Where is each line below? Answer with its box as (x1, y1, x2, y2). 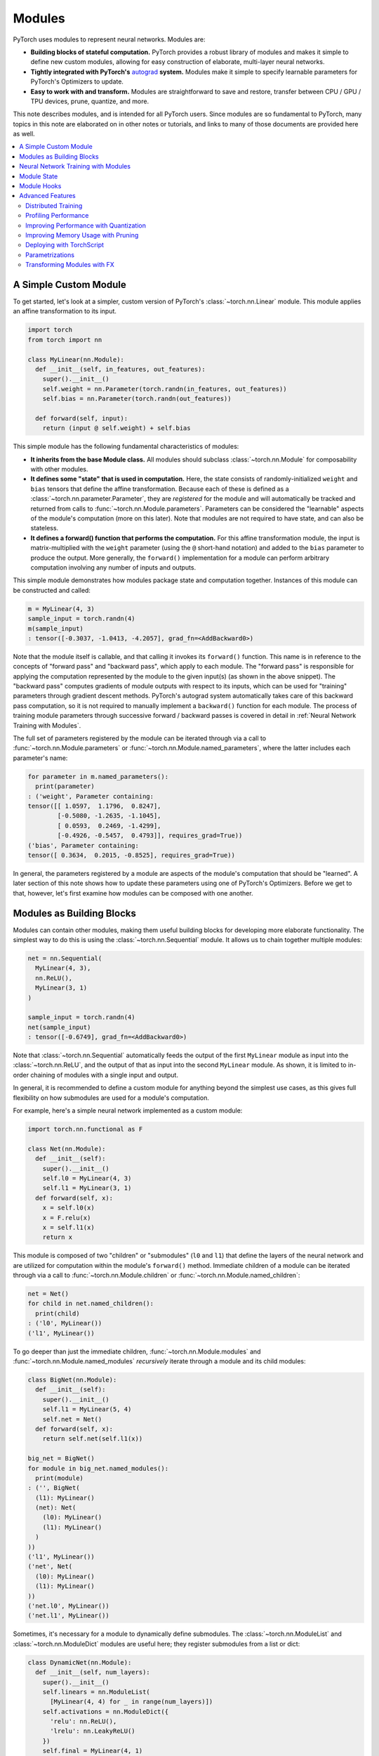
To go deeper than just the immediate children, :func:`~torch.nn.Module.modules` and (13, 1347, 261, 1356)
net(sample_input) (27, 1023, 91, 1031)
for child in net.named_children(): (27, 1299, 154, 1308)
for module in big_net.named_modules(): (27, 1465, 168, 1472)
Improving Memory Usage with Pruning (25, 230, 139, 239)
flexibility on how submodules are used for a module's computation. (13, 1093, 210, 1102)
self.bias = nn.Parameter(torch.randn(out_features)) (42, 395, 232, 403)
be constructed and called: (13, 586, 91, 594)
